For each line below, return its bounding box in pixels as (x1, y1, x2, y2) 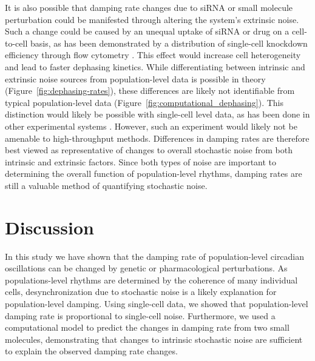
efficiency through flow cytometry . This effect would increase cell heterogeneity (5, 48, 301, 61)
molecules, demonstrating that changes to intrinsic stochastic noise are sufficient (5, 333, 303, 345)
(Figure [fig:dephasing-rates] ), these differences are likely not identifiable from (5, 84, 295, 97)
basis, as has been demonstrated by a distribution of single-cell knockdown (30, 36, 308, 49)
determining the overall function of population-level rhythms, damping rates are (5, 167, 302, 180)
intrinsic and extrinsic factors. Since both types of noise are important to (5, 155, 277, 168)
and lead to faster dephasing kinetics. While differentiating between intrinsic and (5, 60, 305, 73)
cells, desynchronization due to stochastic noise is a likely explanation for (5, 285, 277, 298)
